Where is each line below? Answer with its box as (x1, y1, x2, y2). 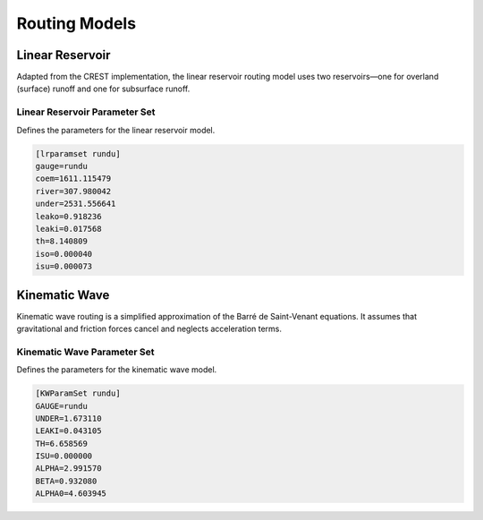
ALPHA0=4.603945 (35, 489, 107, 499)
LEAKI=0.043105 (35, 426, 102, 436)
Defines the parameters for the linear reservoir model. (16, 124, 216, 135)
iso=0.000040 (35, 249, 93, 259)
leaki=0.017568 (35, 224, 102, 234)
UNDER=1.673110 (35, 413, 102, 423)
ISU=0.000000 (35, 451, 93, 461)
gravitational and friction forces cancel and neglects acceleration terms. (16, 323, 282, 334)
